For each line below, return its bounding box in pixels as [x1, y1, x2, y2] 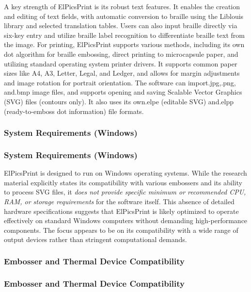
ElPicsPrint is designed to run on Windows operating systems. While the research [4, 168, 247, 178]
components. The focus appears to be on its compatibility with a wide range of [4, 225, 238, 235]
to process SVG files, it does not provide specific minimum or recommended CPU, [4, 187, 246, 197]
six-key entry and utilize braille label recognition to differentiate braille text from [4, 30, 245, 40]
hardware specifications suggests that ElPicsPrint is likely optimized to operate [4, 206, 239, 216]
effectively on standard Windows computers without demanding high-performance [4, 215, 248, 226]
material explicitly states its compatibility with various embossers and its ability [4, 177, 242, 187]
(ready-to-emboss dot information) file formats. [4, 106, 144, 116]
